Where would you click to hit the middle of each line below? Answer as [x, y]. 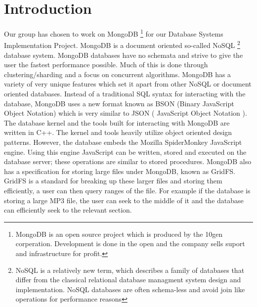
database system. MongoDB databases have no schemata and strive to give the [124, 55]
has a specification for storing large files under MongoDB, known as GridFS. [120, 171]
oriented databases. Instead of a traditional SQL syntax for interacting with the [125, 93]
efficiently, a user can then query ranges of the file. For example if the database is [127, 190]
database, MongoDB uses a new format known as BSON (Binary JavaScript [119, 103]
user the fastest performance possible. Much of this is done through [106, 65]
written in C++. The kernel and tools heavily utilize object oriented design [118, 132]
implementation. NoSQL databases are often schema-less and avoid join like [130, 289]
